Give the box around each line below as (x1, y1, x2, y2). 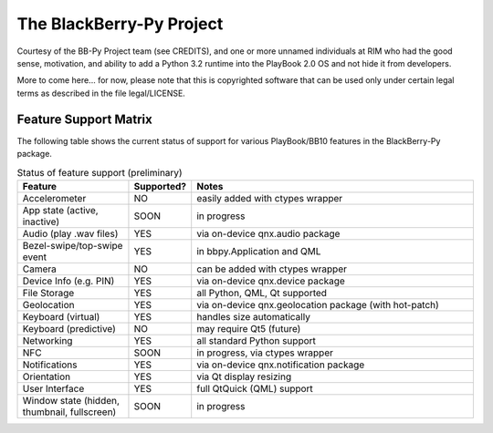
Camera (22, 263, 57, 275)
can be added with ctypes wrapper (196, 263, 347, 275)
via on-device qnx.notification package (196, 358, 365, 371)
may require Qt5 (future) (196, 322, 301, 335)
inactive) (22, 215, 59, 228)
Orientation (22, 370, 71, 383)
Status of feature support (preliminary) (16, 166, 183, 179)
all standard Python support (196, 334, 317, 346)
